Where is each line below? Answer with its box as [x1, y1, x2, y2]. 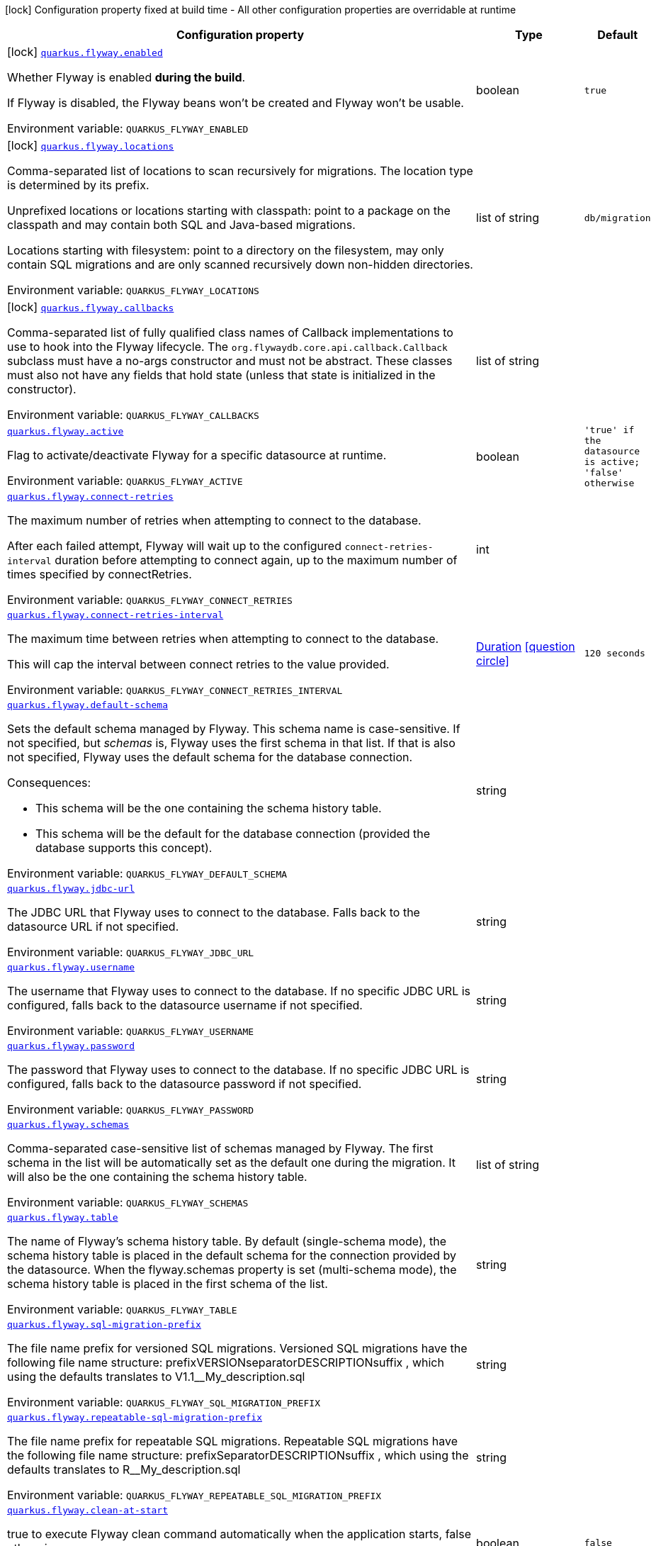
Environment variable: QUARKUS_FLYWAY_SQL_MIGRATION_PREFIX [7, 1395, 321, 1409]
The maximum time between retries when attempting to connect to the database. [7, 632, 439, 646]
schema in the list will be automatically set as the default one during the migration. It [7, 1155, 456, 1170]
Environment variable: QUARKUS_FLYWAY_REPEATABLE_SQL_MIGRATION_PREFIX [7, 1488, 382, 1502]
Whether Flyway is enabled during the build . [7, 70, 246, 84]
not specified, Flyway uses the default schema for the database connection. [7, 750, 413, 764]
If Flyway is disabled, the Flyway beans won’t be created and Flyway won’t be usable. [7, 96, 464, 110]
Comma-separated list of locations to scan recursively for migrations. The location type [7, 164, 473, 178]
